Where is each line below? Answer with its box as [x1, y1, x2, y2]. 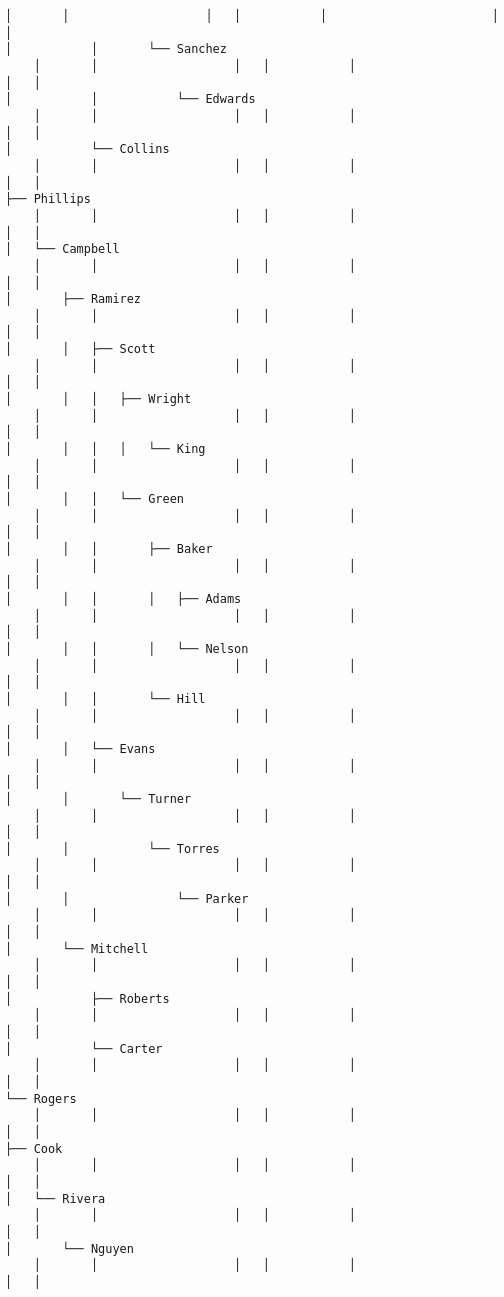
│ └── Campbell [5, 242, 120, 257]
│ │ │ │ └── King [5, 442, 206, 457]
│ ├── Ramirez [5, 292, 142, 307]
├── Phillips [5, 192, 91, 207]
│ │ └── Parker [5, 891, 249, 906]
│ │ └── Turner [5, 791, 192, 806]
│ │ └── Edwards [5, 92, 256, 107]
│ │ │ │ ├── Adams [5, 591, 242, 606]
